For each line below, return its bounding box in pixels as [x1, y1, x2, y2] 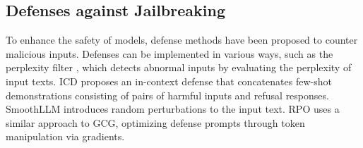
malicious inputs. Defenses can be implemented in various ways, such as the [6, 46, 333, 61]
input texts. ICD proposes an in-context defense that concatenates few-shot [6, 73, 332, 88]
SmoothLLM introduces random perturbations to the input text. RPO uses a [6, 101, 340, 116]
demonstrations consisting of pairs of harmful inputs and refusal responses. [6, 87, 329, 102]
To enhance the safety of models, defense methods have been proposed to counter [6, 32, 358, 47]
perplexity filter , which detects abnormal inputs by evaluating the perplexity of [6, 60, 352, 75]
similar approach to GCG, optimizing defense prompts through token [6, 115, 305, 130]
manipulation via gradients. [6, 129, 125, 144]
